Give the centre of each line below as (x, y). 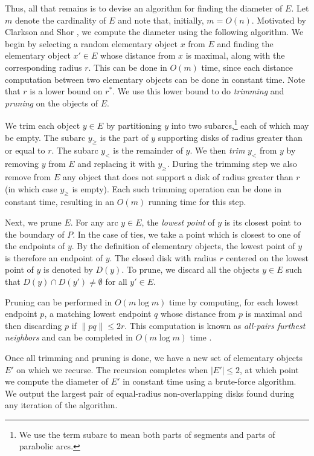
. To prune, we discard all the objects (191, 269)
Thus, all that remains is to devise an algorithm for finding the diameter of (144, 8)
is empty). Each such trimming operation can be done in (177, 188)
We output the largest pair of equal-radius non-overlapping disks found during (150, 393)
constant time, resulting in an (60, 202)
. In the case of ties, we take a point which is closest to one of (187, 234)
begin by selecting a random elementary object (91, 43)
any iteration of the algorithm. (61, 405)
